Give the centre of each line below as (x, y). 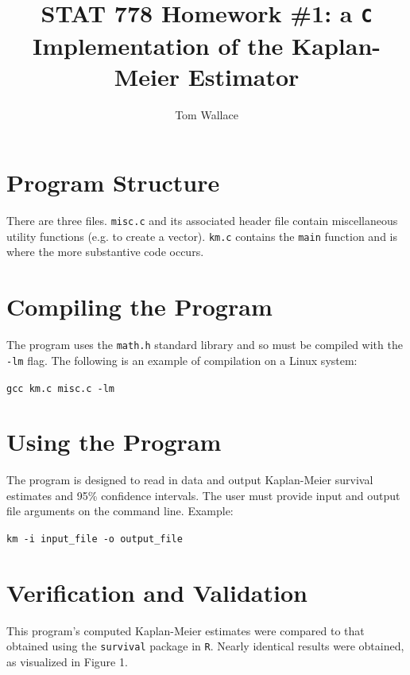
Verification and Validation (157, 592)
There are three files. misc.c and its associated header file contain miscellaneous (202, 221)
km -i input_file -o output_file (95, 539)
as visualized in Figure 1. (67, 662)
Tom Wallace (207, 114)
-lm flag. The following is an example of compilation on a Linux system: (182, 360)
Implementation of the (158, 45)
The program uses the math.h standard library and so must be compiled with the (205, 345)
